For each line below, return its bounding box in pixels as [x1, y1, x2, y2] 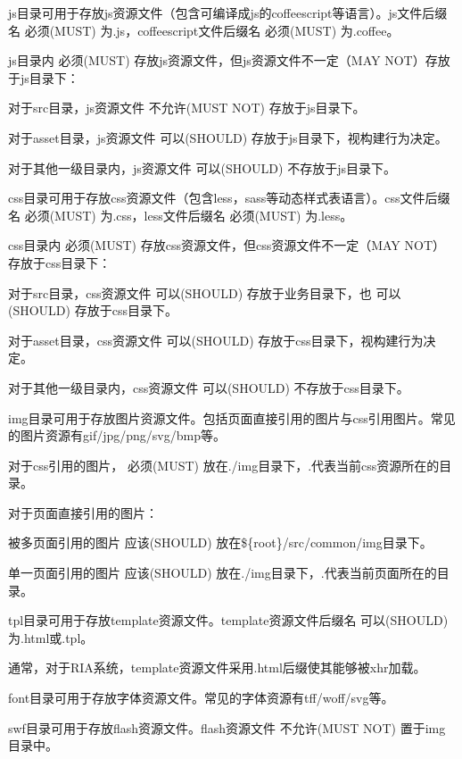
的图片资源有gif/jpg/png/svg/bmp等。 [8, 426, 226, 445]
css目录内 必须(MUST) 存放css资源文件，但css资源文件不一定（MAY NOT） [8, 236, 446, 254]
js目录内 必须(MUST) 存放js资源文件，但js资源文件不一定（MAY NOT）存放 [8, 51, 450, 70]
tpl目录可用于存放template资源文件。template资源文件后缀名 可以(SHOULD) [8, 611, 449, 630]
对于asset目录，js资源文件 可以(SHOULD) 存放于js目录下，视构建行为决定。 [8, 128, 448, 146]
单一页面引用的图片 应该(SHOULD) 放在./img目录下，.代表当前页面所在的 [8, 563, 437, 582]
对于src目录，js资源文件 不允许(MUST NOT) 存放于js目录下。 [8, 98, 366, 117]
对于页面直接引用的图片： [8, 503, 158, 521]
